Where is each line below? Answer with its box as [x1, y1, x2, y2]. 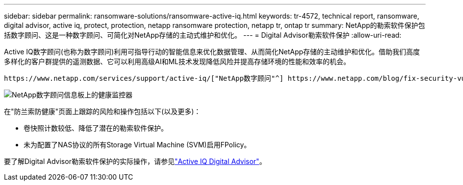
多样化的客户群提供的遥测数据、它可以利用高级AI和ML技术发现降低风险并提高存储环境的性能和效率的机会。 [4, 57, 350, 66]
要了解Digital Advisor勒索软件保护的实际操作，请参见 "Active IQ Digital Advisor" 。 [4, 157, 266, 165]
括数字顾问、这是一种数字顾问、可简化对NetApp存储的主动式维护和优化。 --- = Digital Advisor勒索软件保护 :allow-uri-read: [4, 31, 402, 39]
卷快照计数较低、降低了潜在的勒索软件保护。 [24, 124, 168, 132]
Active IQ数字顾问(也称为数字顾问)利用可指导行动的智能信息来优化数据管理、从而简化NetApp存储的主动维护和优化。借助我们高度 [4, 47, 420, 56]
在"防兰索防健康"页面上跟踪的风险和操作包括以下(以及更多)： [4, 107, 201, 116]
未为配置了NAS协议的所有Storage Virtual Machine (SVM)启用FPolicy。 [24, 140, 251, 149]
